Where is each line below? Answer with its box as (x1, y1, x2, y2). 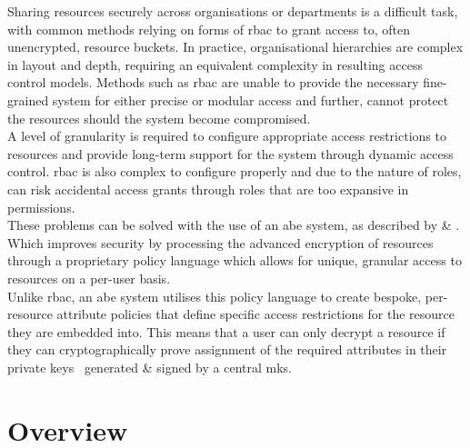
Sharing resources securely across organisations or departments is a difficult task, (7, 2, 458, 20)
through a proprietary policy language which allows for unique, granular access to (7, 251, 462, 270)
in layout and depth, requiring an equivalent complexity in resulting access (7, 55, 423, 74)
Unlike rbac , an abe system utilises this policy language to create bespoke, (7, 286, 422, 305)
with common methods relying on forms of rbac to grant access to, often (7, 19, 411, 38)
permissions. (7, 197, 75, 216)
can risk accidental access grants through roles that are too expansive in (7, 179, 409, 198)
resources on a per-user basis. (7, 268, 171, 287)
